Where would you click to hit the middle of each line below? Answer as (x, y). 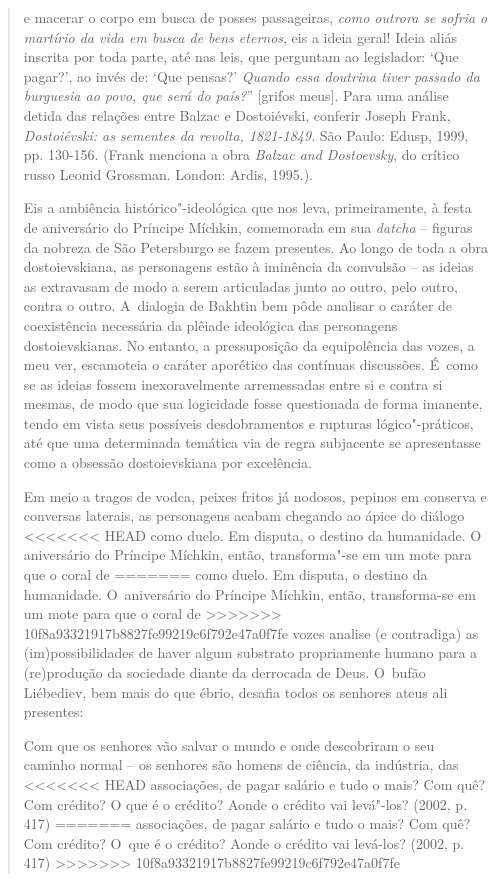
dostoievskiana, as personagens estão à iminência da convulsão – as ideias (248, 266)
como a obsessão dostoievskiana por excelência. (167, 462)
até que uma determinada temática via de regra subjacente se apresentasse (252, 442)
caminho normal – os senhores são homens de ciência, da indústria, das (241, 764)
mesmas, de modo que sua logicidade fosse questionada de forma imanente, (253, 403)
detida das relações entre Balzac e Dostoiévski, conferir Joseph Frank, (237, 114)
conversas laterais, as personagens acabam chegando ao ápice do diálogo (244, 515)
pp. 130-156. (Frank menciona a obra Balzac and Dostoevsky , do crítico (241, 154)
